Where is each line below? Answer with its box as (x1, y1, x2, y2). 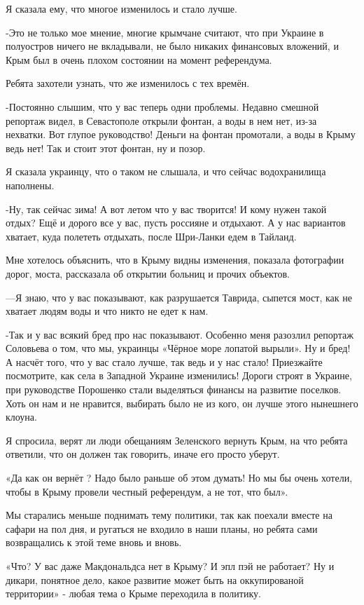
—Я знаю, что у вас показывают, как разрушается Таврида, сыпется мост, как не (6, 290, 352, 304)
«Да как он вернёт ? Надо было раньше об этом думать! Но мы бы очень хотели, (6, 470, 353, 485)
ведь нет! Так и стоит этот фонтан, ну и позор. (6, 140, 206, 155)
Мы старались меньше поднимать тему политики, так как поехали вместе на (6, 508, 332, 522)
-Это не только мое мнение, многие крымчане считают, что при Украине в (6, 25, 324, 39)
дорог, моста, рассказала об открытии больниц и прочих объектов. (6, 266, 290, 280)
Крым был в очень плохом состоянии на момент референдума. (6, 52, 272, 67)
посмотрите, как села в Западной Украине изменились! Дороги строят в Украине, (6, 368, 352, 383)
